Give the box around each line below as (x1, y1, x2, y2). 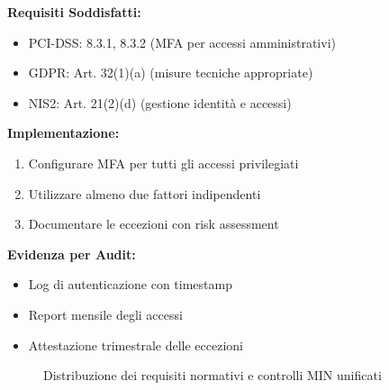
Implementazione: (7, 123, 120, 142)
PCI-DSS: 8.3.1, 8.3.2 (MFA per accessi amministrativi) (28, 32, 336, 51)
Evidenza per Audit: (7, 244, 136, 263)
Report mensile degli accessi (28, 304, 183, 323)
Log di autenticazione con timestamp (28, 275, 232, 294)
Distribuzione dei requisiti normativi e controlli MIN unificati (43, 366, 382, 385)
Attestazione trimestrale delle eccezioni (28, 335, 243, 354)
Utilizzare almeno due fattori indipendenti (28, 184, 261, 203)
